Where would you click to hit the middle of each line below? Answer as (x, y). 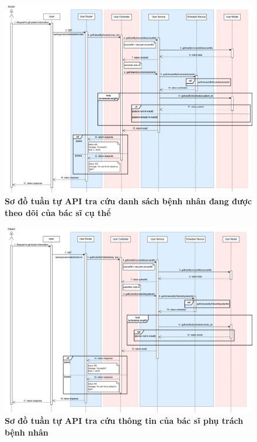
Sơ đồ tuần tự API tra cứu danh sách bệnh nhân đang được (128, 201)
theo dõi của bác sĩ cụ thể (58, 212)
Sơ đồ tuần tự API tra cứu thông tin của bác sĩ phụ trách (124, 421)
